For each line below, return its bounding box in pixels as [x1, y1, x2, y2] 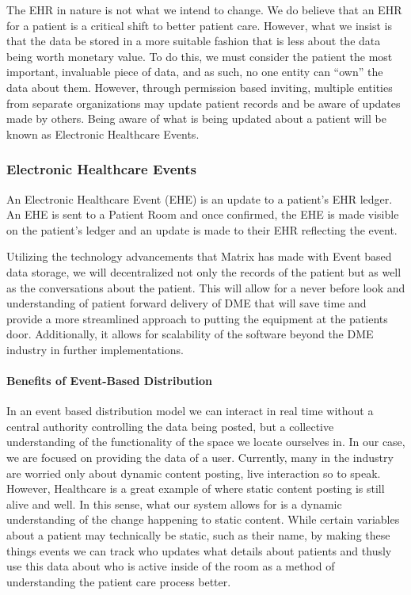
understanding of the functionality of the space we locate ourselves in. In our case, [6, 433, 405, 450]
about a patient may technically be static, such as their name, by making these [6, 527, 390, 544]
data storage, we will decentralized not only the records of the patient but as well [6, 263, 401, 280]
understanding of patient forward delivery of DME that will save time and [6, 295, 367, 311]
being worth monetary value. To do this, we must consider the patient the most [6, 48, 393, 64]
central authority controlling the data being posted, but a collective [6, 418, 334, 434]
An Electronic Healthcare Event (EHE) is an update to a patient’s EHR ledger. [6, 190, 393, 207]
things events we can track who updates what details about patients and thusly [6, 542, 392, 559]
